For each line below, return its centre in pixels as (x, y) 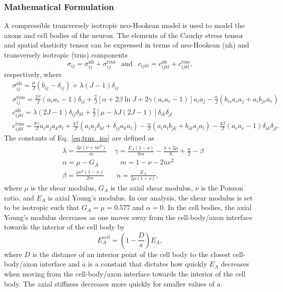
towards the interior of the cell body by (64, 227)
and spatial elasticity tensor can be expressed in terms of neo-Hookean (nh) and (127, 45)
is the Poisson (222, 187)
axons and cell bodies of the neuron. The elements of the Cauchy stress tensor (124, 35)
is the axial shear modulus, (152, 187)
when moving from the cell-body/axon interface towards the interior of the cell (125, 274)
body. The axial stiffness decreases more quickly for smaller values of (109, 283)
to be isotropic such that (42, 207)
